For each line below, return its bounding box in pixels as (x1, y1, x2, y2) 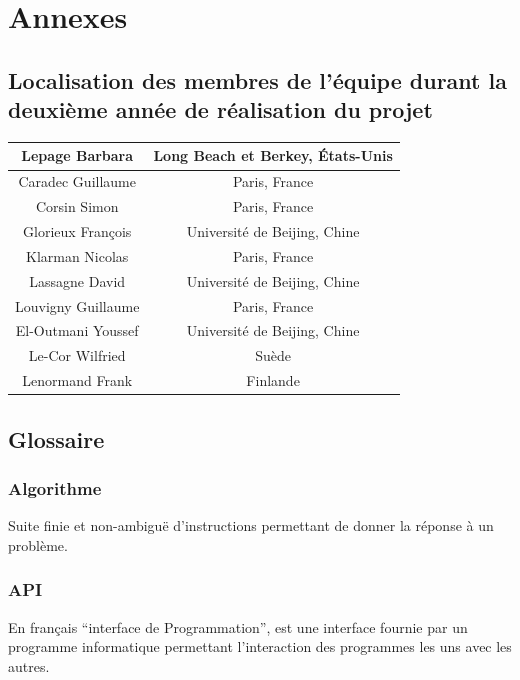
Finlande (246, 370, 300, 391)
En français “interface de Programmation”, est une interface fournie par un (8, 616, 468, 637)
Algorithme (8, 475, 102, 500)
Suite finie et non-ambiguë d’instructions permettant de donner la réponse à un (8, 515, 494, 536)
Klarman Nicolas (25, 245, 129, 266)
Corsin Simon (35, 196, 119, 217)
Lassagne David (29, 270, 126, 291)
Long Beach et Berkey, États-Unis (153, 145, 393, 166)
